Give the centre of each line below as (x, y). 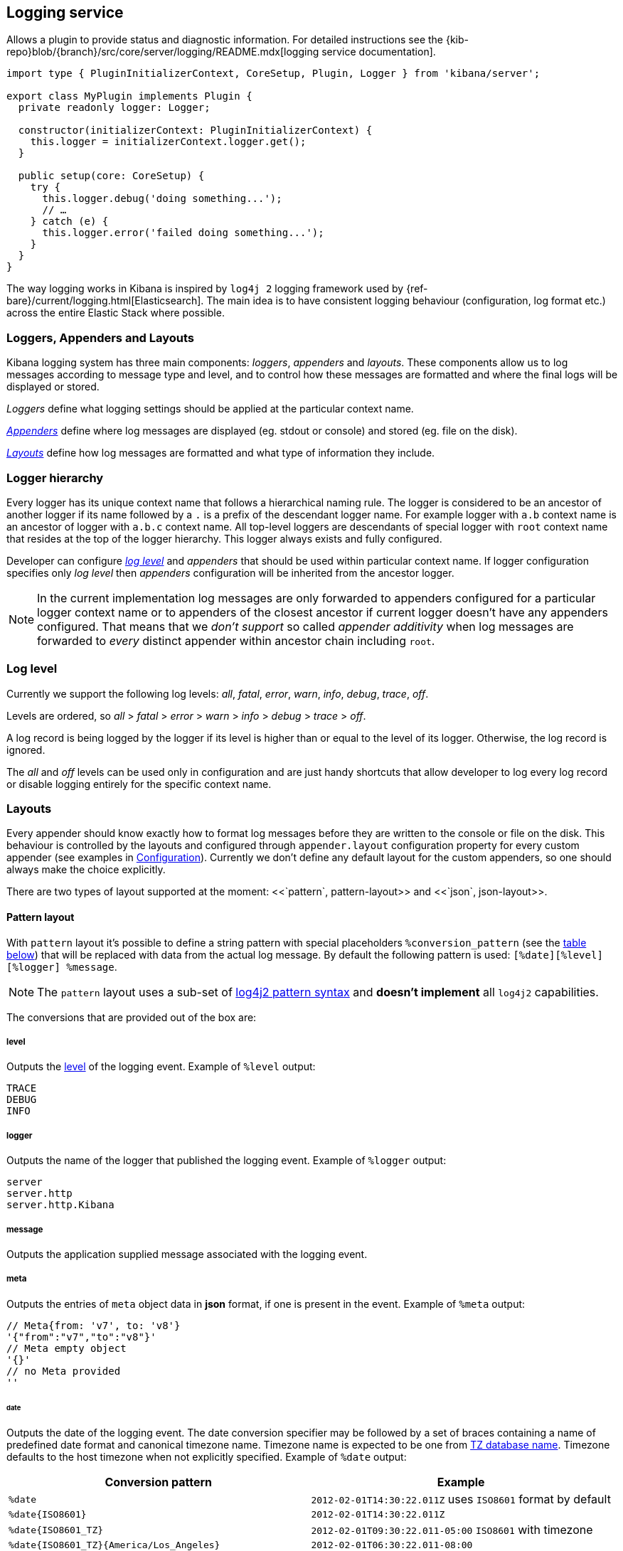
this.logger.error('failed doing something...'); (183, 233)
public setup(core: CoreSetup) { (111, 176)
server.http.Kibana (60, 1205)
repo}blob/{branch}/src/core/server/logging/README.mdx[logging (163, 52)
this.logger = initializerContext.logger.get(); (168, 142)
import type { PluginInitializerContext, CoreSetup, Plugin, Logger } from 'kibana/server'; (273, 74)
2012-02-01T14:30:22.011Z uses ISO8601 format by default (461, 1499)
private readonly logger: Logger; (114, 108)
